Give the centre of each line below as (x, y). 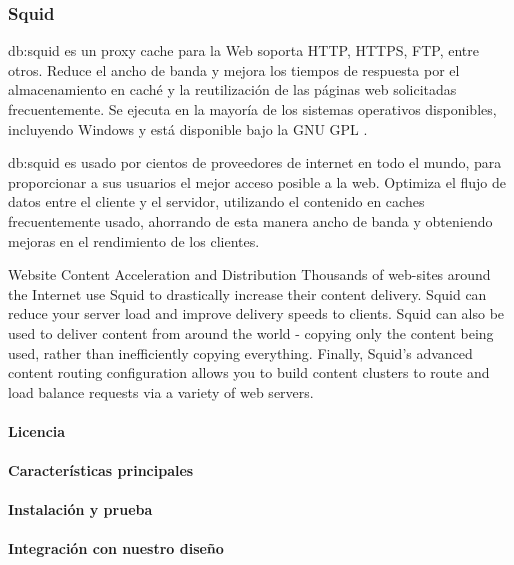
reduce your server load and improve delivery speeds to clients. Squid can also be (256, 313)
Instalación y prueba (80, 509)
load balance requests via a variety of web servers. (161, 391)
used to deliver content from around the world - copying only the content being (251, 332)
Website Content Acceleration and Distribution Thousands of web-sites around (249, 274)
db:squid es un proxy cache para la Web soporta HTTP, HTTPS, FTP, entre (243, 50)
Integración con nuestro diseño (116, 548)
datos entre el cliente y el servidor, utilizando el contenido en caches (216, 201)
